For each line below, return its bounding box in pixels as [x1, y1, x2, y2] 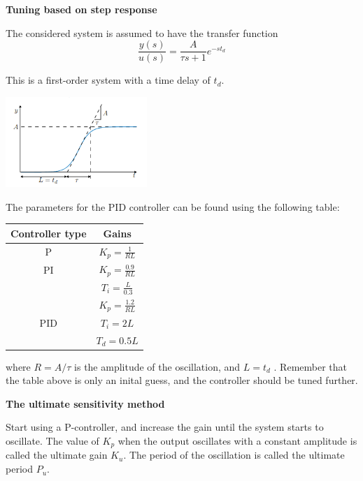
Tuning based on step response [6, 2, 157, 16]
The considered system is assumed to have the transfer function [6, 25, 278, 40]
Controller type [10, 225, 87, 240]
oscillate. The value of [6, 434, 99, 447]
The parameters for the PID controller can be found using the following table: [6, 199, 340, 214]
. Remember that [273, 359, 348, 373]
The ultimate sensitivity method [6, 396, 165, 410]
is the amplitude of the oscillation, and [74, 359, 241, 373]
